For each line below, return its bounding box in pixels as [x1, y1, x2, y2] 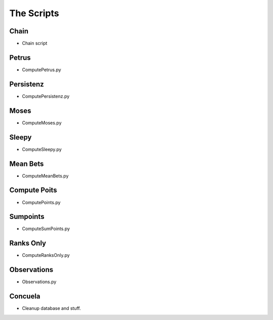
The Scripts [9, 8, 59, 19]
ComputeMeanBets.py [22, 172, 69, 179]
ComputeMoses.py [22, 119, 62, 126]
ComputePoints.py [22, 199, 61, 205]
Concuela [9, 292, 40, 301]
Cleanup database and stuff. [22, 305, 81, 311]
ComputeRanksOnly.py [22, 252, 70, 258]
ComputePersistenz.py [22, 93, 70, 99]
